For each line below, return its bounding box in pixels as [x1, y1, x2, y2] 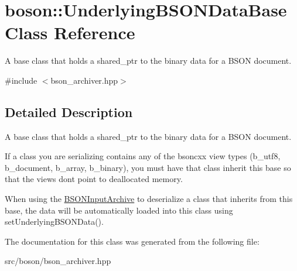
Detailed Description [5, 102, 133, 121]
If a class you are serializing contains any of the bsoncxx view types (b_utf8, [5, 150, 281, 162]
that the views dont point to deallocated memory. [5, 173, 183, 185]
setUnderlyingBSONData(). [5, 215, 104, 228]
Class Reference [5, 20, 135, 44]
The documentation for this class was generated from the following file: [5, 235, 260, 247]
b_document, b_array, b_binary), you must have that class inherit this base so [5, 161, 291, 173]
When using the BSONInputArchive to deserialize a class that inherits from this [5, 193, 293, 205]
